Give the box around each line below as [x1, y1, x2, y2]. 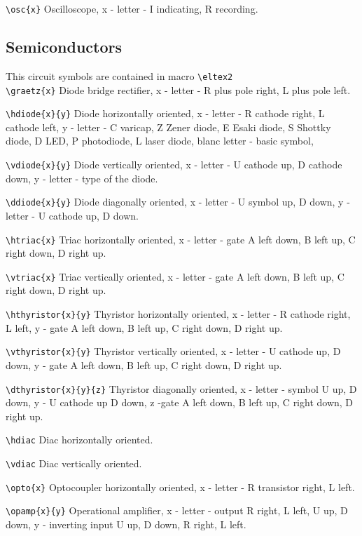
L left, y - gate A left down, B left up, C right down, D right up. [6, 320, 283, 335]
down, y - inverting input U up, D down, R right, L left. [6, 516, 246, 531]
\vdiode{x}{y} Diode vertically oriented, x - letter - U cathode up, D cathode [6, 157, 342, 172]
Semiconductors [6, 36, 123, 58]
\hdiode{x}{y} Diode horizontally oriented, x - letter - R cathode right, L [6, 106, 325, 121]
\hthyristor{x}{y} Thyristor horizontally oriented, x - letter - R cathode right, [6, 307, 351, 321]
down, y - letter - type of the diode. [6, 170, 158, 185]
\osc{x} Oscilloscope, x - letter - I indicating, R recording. [6, 1, 258, 15]
